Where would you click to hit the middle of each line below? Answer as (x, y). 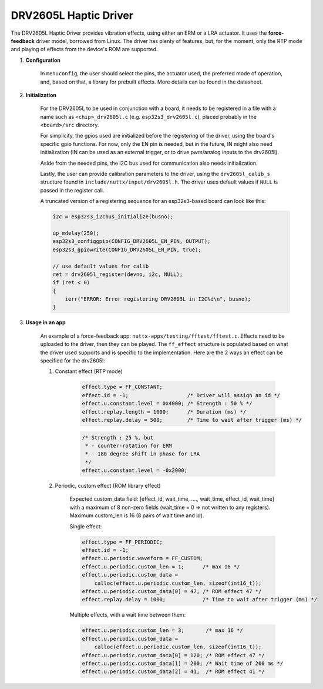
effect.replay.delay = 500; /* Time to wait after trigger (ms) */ (192, 420)
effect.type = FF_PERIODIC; (122, 542)
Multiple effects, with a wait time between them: (128, 615)
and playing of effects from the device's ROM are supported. (84, 49)
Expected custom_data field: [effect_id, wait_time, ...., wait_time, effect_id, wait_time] (172, 499)
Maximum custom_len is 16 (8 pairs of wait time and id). (137, 515)
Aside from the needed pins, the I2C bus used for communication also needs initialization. (149, 163)
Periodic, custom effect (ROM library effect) (108, 486)
